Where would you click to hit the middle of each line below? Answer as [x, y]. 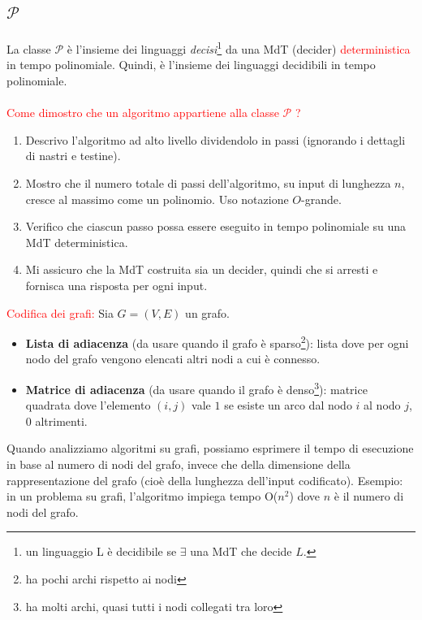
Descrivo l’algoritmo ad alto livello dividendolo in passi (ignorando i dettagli [215, 139]
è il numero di [369, 496]
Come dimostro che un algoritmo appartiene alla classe [143, 113]
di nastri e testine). [73, 156]
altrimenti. [61, 421]
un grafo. [208, 312]
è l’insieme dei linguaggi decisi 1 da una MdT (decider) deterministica [239, 48]
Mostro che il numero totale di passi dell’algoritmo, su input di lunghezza [208, 183]
